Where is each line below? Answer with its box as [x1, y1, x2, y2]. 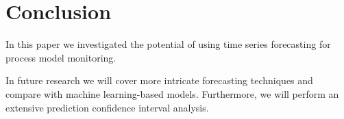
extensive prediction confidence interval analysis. [5, 100, 209, 114]
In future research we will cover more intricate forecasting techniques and [5, 73, 313, 88]
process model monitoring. [5, 50, 116, 64]
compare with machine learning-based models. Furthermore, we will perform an [5, 86, 339, 101]
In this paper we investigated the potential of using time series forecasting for [5, 37, 331, 51]
